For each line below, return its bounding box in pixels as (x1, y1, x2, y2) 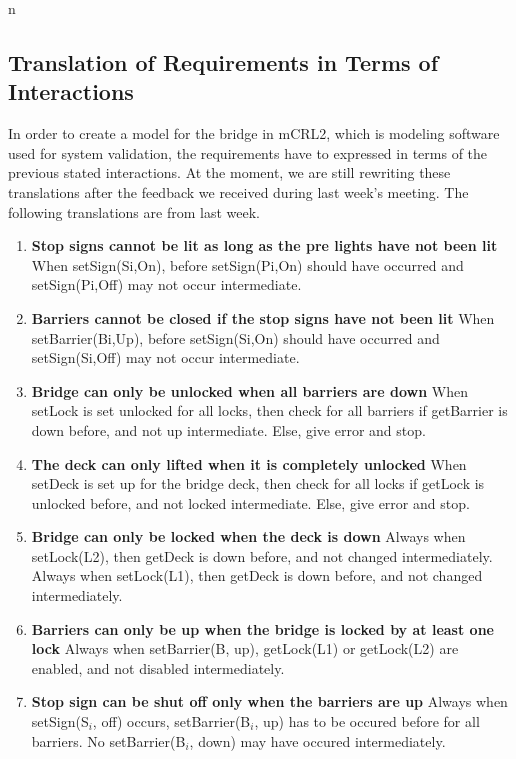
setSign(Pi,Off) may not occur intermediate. (31, 274, 302, 295)
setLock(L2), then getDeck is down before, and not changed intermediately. (31, 545, 493, 566)
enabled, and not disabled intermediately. (31, 657, 285, 678)
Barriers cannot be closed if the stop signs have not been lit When (31, 307, 495, 328)
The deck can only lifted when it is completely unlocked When (31, 453, 467, 474)
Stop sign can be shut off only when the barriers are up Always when (31, 691, 508, 712)
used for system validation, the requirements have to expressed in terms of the (8, 142, 488, 163)
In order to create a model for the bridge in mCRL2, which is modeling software (8, 123, 500, 144)
